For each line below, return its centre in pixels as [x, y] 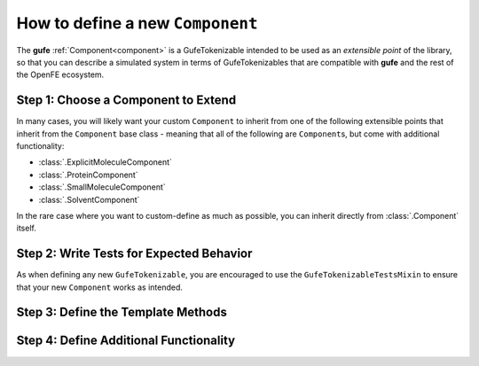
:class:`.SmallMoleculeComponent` [102, 187]
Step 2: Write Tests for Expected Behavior [134, 254]
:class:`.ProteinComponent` [88, 175]
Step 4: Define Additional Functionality [126, 341]
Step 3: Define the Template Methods [122, 312]
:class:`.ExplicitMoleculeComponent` [106, 162]
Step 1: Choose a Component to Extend [126, 101]
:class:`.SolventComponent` [89, 199]
